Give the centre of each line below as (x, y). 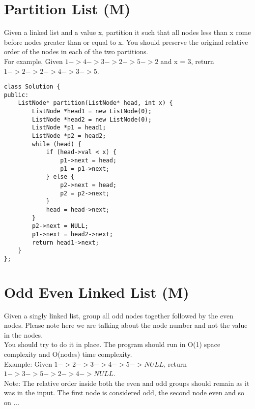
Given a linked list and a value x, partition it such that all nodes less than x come (127, 32)
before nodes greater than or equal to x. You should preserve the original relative (126, 42)
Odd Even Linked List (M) (97, 292)
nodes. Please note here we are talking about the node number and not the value (126, 325)
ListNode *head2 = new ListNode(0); (92, 119)
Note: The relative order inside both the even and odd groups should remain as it (127, 383)
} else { (60, 177)
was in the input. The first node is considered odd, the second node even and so (124, 393)
